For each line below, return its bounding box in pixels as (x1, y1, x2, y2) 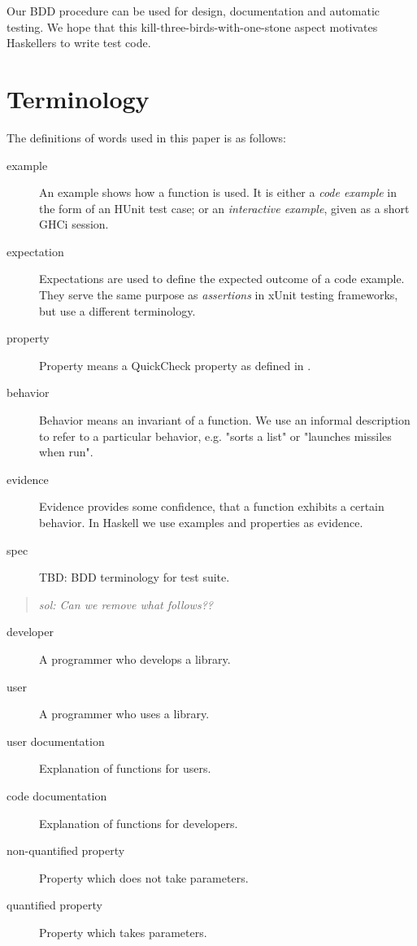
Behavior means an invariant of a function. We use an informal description (39, 412, 410, 429)
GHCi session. (39, 216, 109, 233)
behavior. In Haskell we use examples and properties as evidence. (39, 514, 363, 530)
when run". (39, 443, 93, 460)
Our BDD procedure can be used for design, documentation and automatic (7, 2, 380, 19)
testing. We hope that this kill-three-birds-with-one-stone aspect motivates (7, 18, 378, 35)
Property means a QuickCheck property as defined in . (39, 356, 311, 373)
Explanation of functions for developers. (39, 814, 238, 831)
